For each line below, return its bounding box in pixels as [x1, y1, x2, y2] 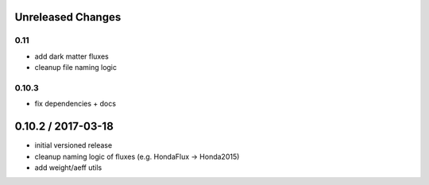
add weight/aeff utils [34, 163, 102, 172]
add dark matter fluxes [34, 52, 109, 61]
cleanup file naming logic [34, 63, 118, 72]
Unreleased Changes [14, 10, 122, 24]
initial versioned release [34, 141, 113, 150]
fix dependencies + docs [34, 99, 117, 109]
